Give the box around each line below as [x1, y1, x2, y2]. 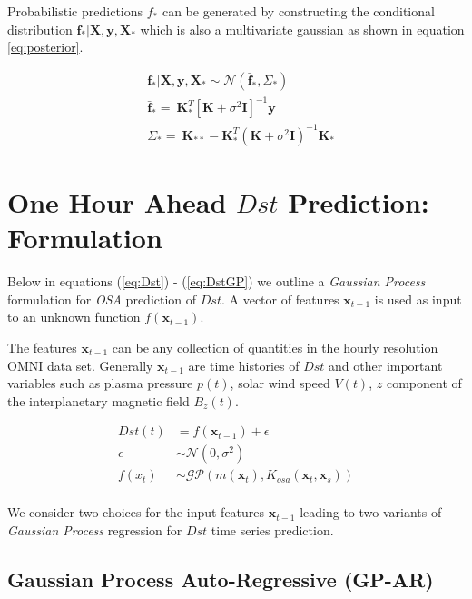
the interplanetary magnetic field [7, 391, 190, 410]
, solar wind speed [230, 374, 330, 393]
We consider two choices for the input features [7, 503, 265, 522]
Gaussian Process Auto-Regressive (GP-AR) [7, 565, 434, 594]
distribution [7, 19, 73, 38]
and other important [329, 355, 443, 374]
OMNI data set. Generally [7, 355, 153, 374]
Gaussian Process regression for [7, 521, 182, 540]
